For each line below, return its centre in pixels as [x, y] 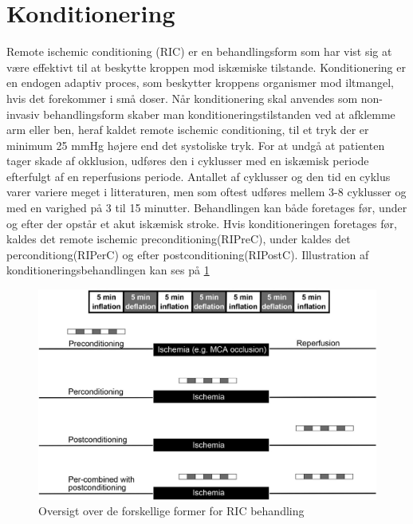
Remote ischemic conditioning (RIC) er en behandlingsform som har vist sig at [199, 51]
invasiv [23, 114]
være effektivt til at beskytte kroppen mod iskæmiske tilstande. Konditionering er [206, 67]
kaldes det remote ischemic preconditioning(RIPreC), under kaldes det [179, 239]
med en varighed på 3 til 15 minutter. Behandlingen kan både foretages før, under [207, 208]
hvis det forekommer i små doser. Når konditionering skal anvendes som [182, 98]
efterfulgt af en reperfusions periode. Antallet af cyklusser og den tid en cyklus [199, 176]
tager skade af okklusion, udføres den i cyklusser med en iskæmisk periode [188, 161]
